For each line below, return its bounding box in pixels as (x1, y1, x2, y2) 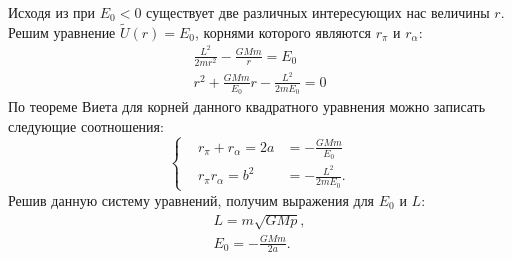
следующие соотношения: (8, 115, 164, 136)
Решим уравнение (8, 21, 116, 42)
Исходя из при (8, 2, 96, 22)
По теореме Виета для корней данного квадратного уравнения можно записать (8, 96, 486, 116)
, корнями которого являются (195, 21, 372, 42)
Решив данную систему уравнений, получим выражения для (8, 189, 375, 210)
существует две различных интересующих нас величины (146, 2, 490, 22)
